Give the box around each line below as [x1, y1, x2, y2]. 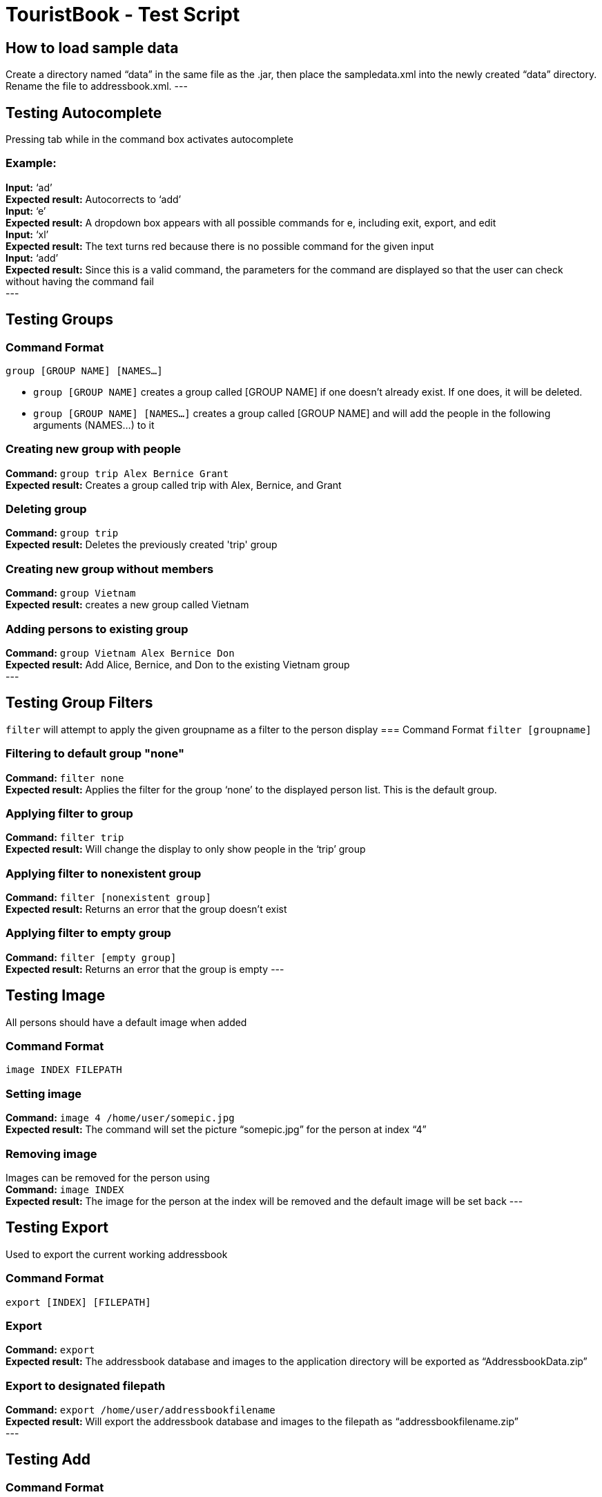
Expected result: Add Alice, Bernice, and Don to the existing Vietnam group [6, 658, 350, 670]
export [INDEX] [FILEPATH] [6, 1296, 151, 1308]
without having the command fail [6, 275, 155, 287]
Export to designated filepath [6, 1378, 166, 1393]
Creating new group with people [6, 442, 182, 456]
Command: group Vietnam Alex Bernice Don [6, 646, 235, 659]
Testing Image [6, 987, 106, 1005]
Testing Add [6, 1451, 91, 1469]
